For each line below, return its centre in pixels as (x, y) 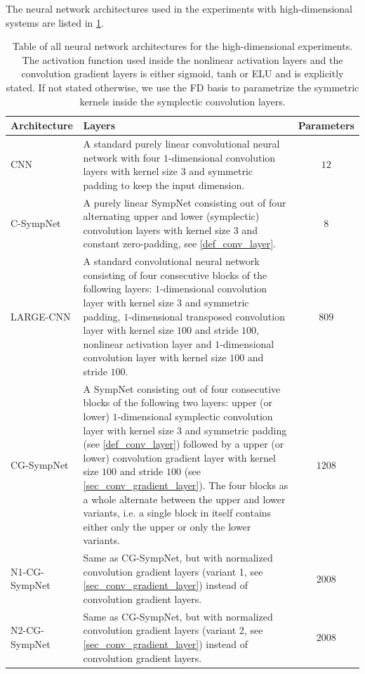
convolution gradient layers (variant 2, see (173, 630)
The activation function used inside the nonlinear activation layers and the (182, 59)
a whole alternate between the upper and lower (184, 499)
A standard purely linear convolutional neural (181, 143)
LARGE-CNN (41, 316)
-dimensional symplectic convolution (195, 416)
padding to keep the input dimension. (164, 184)
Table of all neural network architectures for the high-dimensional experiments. (182, 46)
